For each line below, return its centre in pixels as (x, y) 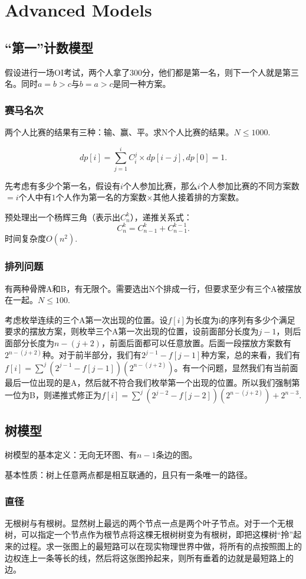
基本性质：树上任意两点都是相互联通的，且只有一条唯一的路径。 (129, 475)
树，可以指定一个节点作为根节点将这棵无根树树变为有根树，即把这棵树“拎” (149, 534)
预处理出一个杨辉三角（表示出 (62, 217)
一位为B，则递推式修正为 (53, 395)
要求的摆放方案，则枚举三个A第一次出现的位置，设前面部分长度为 (132, 331)
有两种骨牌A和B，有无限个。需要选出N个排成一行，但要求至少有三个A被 (145, 288)
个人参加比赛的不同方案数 (250, 185)
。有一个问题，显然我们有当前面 (236, 367)
